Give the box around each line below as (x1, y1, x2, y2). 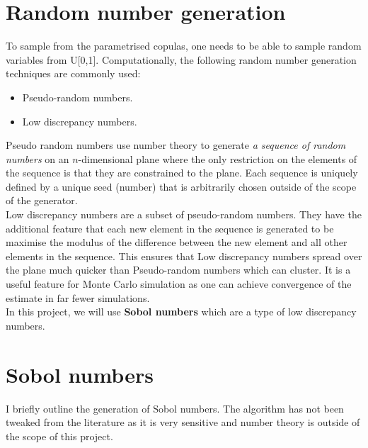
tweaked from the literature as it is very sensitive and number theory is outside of (6, 415, 360, 430)
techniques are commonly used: (6, 66, 141, 81)
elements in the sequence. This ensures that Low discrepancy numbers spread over (6, 248, 362, 263)
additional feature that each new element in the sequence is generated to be (6, 220, 334, 235)
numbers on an (6, 151, 69, 166)
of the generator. (6, 193, 78, 208)
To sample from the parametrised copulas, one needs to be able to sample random (6, 38, 362, 53)
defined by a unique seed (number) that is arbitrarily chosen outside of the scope (6, 179, 357, 194)
